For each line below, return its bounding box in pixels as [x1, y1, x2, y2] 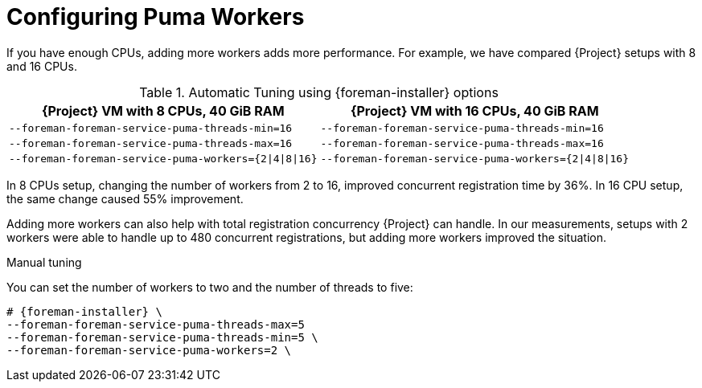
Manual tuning [6, 255, 82, 269]
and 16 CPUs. [6, 59, 77, 73]
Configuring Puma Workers [6, 3, 305, 31]
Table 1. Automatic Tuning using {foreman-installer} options [139, 84, 499, 100]
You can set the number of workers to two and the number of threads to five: [6, 280, 413, 294]
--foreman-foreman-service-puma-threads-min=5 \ [6, 330, 318, 344]
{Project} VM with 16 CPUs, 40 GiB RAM [351, 102, 599, 119]
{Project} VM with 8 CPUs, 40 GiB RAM [41, 102, 285, 119]
